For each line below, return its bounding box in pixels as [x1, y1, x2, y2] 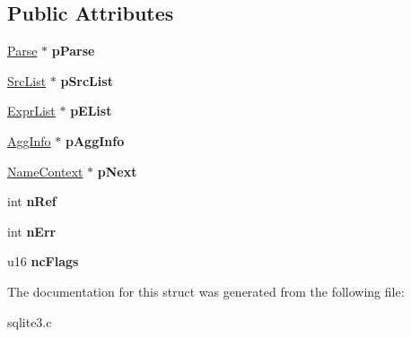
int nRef [7, 192, 57, 211]
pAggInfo [65, 131, 125, 150]
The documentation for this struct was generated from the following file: [7, 281, 405, 300]
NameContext [7, 161, 83, 180]
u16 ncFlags [7, 252, 79, 271]
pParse [51, 41, 95, 60]
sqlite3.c [7, 312, 52, 331]
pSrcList [60, 71, 113, 90]
